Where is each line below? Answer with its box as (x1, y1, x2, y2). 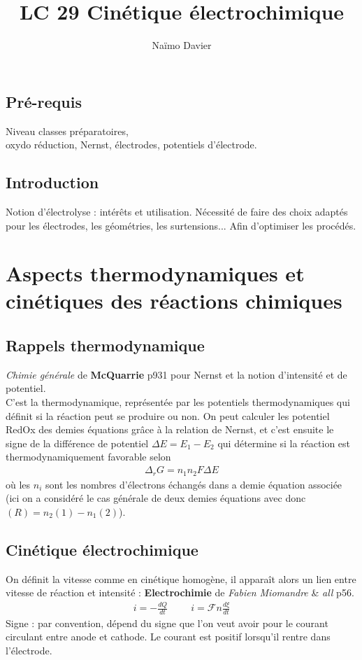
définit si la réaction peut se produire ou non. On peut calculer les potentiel (6, 408, 330, 423)
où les (6, 477, 31, 491)
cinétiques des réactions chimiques (6, 286, 342, 315)
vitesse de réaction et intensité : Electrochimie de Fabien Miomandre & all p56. (6, 585, 354, 600)
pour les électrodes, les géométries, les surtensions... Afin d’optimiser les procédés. (6, 218, 356, 232)
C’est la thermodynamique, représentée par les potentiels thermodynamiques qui (6, 395, 350, 409)
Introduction (6, 171, 99, 193)
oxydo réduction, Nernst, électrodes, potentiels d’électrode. (6, 137, 257, 152)
